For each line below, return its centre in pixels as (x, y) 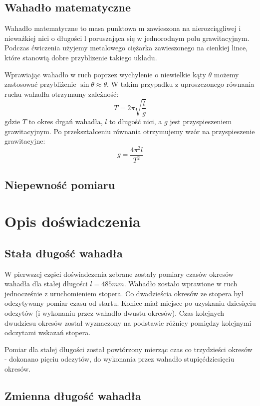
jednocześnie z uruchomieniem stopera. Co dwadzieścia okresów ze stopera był (124, 293)
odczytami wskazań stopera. (48, 332)
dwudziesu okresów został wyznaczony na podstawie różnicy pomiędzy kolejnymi (128, 322)
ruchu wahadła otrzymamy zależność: (62, 94)
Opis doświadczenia (73, 221)
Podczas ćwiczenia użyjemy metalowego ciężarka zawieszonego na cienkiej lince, (126, 48)
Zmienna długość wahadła (73, 395)
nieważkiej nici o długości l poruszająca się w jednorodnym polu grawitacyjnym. (127, 38)
